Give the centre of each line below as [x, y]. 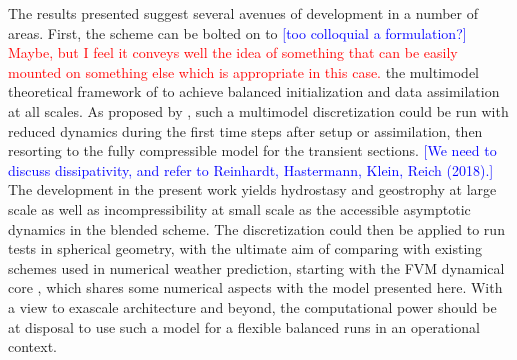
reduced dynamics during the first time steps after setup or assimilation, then [245, 130]
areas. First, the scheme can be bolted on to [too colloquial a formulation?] [237, 32]
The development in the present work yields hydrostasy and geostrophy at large [252, 189]
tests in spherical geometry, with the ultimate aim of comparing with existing [245, 248]
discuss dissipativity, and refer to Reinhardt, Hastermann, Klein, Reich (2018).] [251, 169]
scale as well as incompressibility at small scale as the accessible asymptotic [239, 208]
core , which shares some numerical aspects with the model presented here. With [255, 287]
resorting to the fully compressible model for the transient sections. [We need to [252, 150]
